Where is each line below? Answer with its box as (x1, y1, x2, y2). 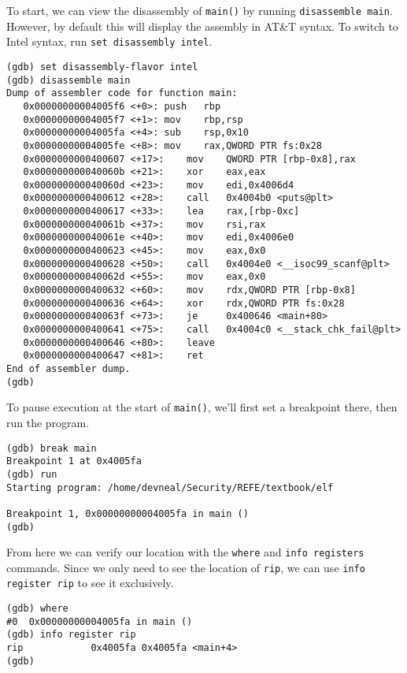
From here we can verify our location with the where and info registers (6, 544, 364, 560)
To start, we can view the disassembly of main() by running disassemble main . (6, 2, 393, 18)
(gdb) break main (6, 442, 97, 454)
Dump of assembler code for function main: (6, 87, 238, 99)
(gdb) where (6, 603, 68, 615)
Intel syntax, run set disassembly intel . (6, 33, 213, 50)
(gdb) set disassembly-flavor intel (6, 61, 198, 73)
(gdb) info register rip (6, 629, 136, 641)
